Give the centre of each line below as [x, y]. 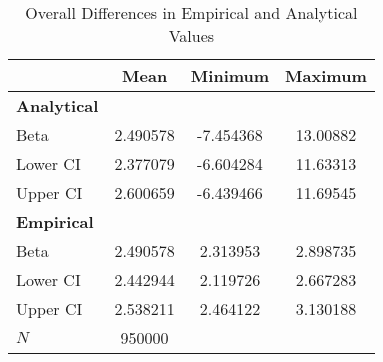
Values [191, 35]
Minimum [230, 75]
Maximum [326, 75]
